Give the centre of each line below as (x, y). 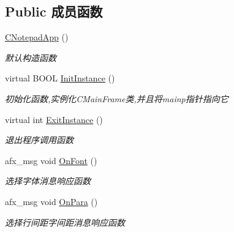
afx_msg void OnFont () (51, 160)
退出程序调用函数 (39, 140)
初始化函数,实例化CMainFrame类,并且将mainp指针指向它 (117, 98)
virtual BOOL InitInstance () (60, 78)
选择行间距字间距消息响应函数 (65, 222)
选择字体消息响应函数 (48, 181)
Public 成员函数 (54, 11)
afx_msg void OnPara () (51, 201)
